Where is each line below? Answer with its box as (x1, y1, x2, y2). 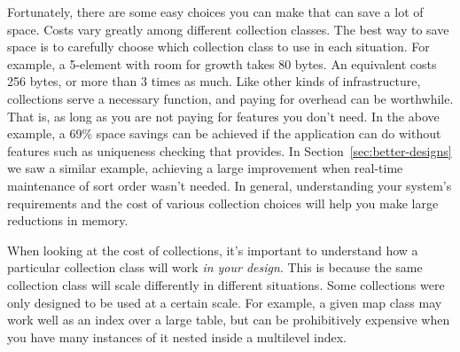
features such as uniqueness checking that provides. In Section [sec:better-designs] (7, 141, 452, 160)
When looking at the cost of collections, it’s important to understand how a (7, 240, 418, 259)
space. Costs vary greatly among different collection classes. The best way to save (7, 20, 449, 38)
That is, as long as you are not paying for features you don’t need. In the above (7, 106, 440, 125)
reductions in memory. (7, 211, 129, 230)
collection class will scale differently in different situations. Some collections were (7, 275, 445, 293)
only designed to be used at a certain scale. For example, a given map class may (7, 293, 442, 311)
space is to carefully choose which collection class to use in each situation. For (7, 37, 430, 56)
